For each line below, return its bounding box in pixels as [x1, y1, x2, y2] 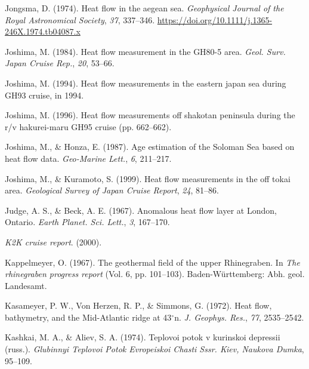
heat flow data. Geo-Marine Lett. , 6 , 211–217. [5, 152, 172, 164]
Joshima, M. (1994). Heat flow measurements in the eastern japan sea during [5, 76, 286, 89]
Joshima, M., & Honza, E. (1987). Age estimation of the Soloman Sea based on [5, 140, 295, 153]
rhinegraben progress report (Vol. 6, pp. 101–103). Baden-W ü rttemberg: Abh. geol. [5, 267, 305, 280]
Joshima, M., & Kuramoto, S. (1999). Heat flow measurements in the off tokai [5, 172, 291, 184]
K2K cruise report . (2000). [5, 235, 102, 248]
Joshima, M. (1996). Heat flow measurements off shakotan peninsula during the [5, 109, 295, 121]
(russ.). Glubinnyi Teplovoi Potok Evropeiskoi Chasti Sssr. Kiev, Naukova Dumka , [5, 343, 304, 355]
